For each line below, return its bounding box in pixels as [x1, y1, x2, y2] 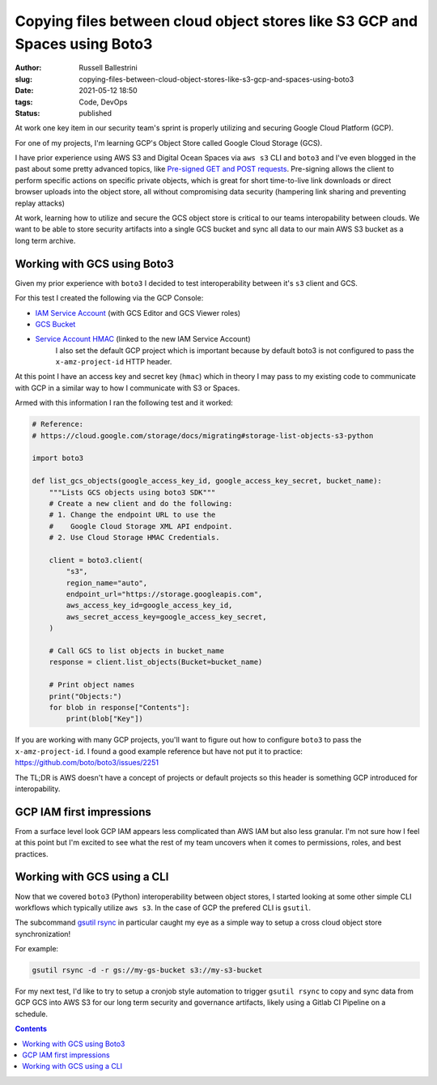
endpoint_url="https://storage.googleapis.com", [66, 589, 263, 599]
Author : [15, 63, 42, 73]
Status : [15, 108, 40, 117]
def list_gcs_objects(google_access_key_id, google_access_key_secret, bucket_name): [32, 476, 382, 486]
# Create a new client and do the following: [49, 499, 233, 508]
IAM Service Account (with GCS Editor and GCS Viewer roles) [35, 308, 241, 317]
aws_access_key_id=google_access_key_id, [66, 601, 233, 611]
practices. [15, 849, 49, 858]
